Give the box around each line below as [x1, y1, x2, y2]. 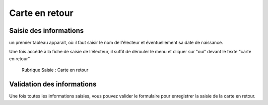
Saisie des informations [9, 26, 84, 35]
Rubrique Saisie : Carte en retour [21, 67, 89, 73]
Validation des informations [9, 80, 97, 89]
